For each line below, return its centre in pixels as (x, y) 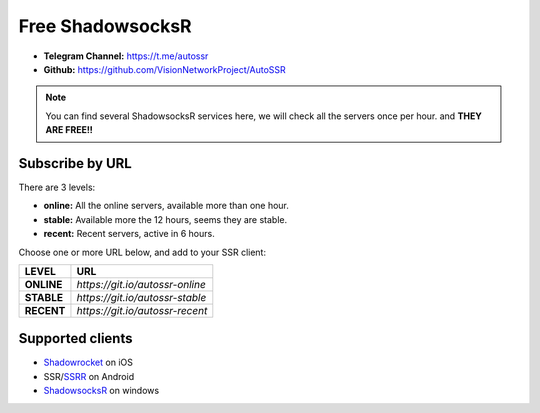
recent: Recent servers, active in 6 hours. (129, 234)
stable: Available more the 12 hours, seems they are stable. (165, 219)
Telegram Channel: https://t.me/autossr (126, 56)
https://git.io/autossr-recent (142, 310)
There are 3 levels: (57, 187)
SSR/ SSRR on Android (89, 376)
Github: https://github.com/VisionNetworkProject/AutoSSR (165, 69)
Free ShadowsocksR (105, 26)
